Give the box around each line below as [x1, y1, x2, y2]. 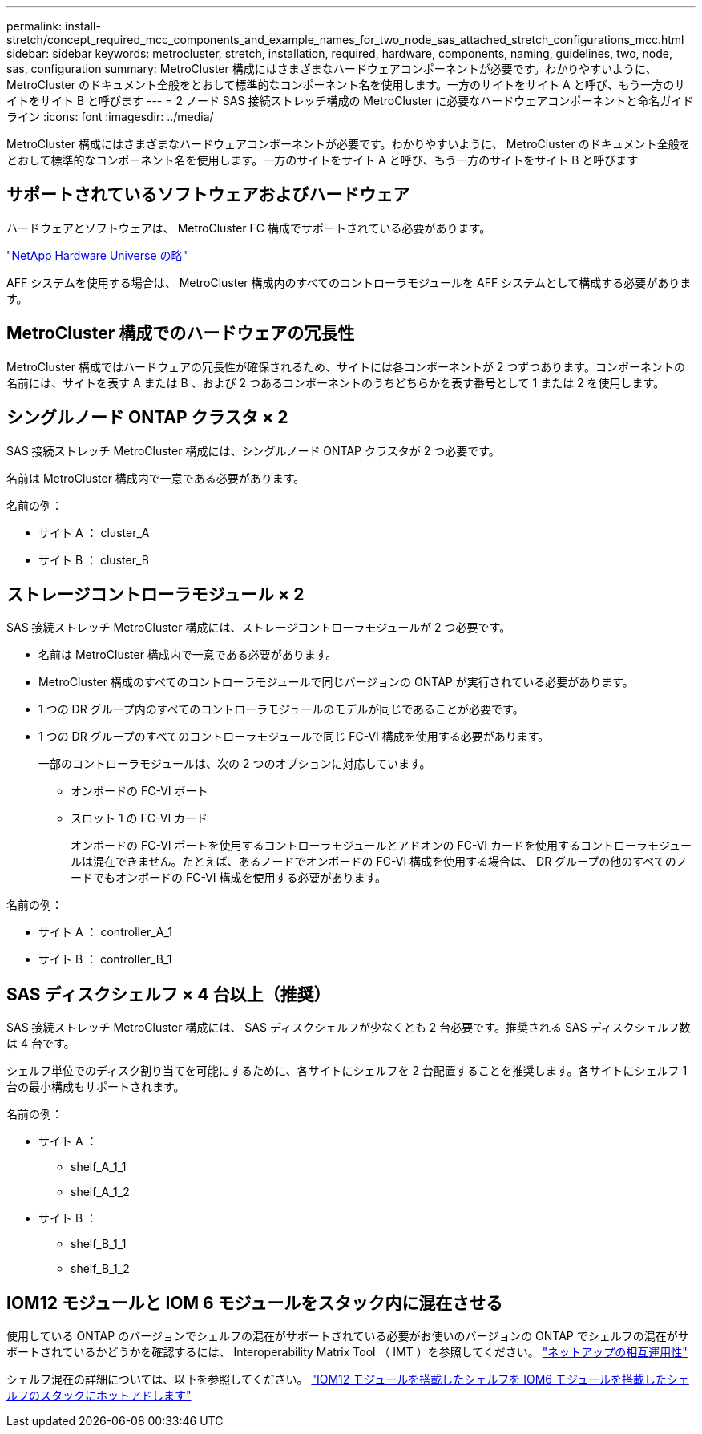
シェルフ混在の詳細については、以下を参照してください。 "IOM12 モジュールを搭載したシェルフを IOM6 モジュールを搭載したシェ [6, 1372, 689, 1387]
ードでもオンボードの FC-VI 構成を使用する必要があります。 [71, 870, 387, 885]
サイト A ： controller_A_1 [38, 925, 172, 939]
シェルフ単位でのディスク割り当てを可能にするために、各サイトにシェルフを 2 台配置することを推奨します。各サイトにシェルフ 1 [6, 1064, 688, 1078]
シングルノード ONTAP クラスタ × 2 [6, 407, 288, 428]
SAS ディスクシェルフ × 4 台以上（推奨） [6, 984, 331, 1004]
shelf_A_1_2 [71, 1185, 130, 1199]
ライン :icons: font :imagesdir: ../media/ [6, 110, 214, 123]
